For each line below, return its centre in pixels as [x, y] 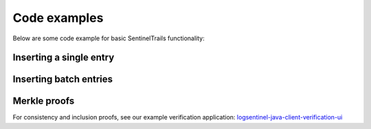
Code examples [58, 18]
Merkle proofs [44, 101]
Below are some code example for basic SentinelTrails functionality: [109, 38]
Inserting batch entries [63, 80]
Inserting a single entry [64, 58]
